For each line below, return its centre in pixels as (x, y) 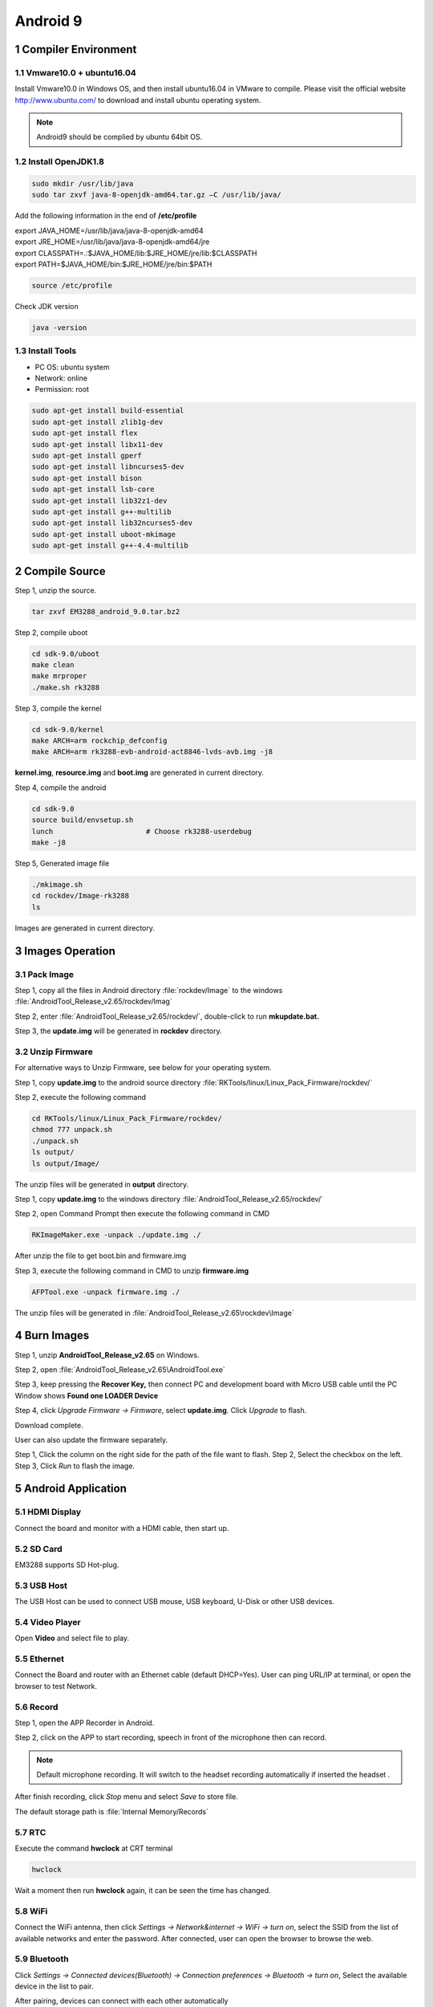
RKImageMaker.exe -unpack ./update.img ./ (116, 1235)
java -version (59, 328)
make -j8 (49, 843)
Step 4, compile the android (61, 788)
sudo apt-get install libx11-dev (97, 444)
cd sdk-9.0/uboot (66, 653)
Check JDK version (47, 306)
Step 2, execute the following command (81, 1097)
